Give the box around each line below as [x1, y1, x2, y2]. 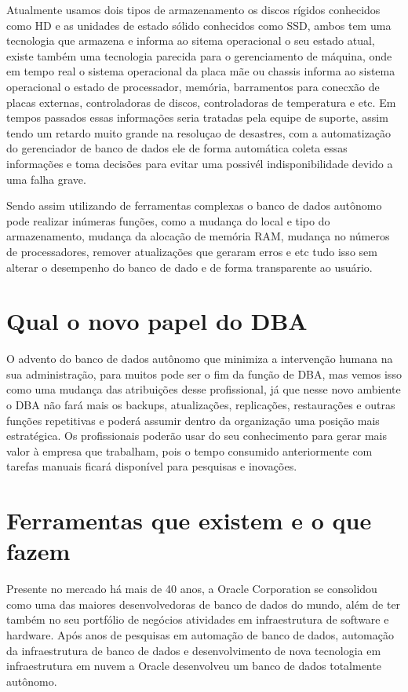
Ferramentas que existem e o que [6, 504, 372, 536]
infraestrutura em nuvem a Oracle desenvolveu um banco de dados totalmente [6, 657, 381, 674]
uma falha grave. [6, 170, 86, 187]
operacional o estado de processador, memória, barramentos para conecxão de [6, 78, 380, 94]
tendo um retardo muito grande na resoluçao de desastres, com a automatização [6, 124, 392, 141]
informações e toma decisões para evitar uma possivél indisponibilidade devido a [6, 155, 393, 171]
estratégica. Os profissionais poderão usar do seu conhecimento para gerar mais [6, 427, 388, 444]
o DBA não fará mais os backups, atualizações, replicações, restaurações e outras [6, 397, 395, 412]
